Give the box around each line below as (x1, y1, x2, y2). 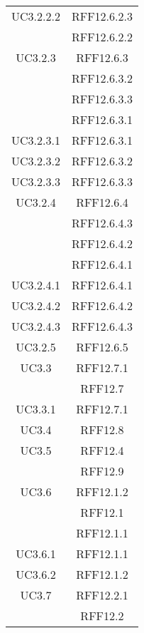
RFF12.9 (80, 463, 124, 479)
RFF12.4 (80, 442, 124, 458)
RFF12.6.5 (76, 339, 128, 355)
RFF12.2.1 (76, 587, 128, 603)
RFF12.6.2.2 (71, 29, 133, 45)
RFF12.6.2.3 (71, 8, 133, 24)
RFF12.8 (80, 421, 124, 438)
